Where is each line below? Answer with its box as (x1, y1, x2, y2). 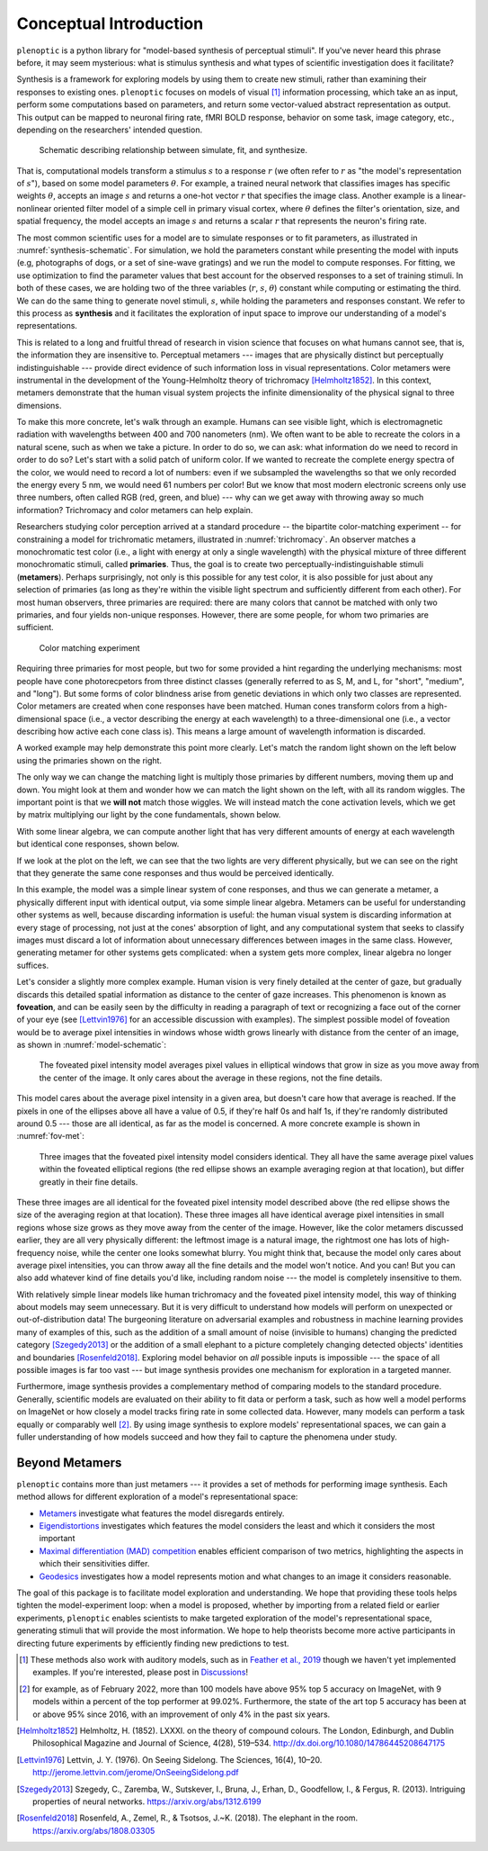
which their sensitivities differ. (39, 1558, 150, 1569)
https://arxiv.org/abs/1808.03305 (32, 1825, 155, 1836)
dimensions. (16, 400, 62, 411)
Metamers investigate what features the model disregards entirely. (39, 1508, 285, 1519)
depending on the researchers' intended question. (16, 124, 202, 135)
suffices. (16, 960, 49, 971)
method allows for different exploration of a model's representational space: (16, 1491, 298, 1503)
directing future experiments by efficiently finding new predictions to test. (16, 1638, 289, 1648)
